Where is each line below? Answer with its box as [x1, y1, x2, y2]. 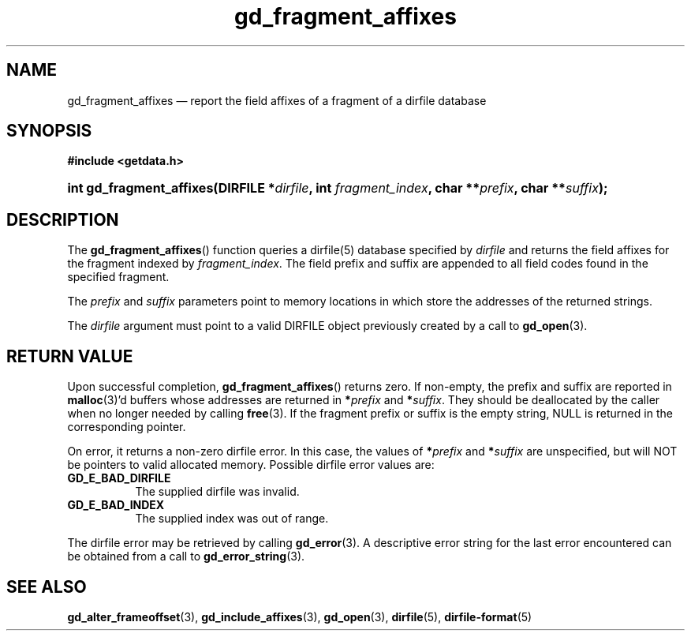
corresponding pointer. [67, 420, 186, 434]
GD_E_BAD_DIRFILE [67, 471, 171, 485]
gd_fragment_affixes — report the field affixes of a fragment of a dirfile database [67, 93, 487, 107]
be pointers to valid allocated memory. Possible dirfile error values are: [67, 458, 435, 472]
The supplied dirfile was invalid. [135, 485, 300, 499]
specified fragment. [67, 270, 170, 284]
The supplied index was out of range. [135, 511, 329, 526]
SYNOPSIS [6, 121, 92, 141]
